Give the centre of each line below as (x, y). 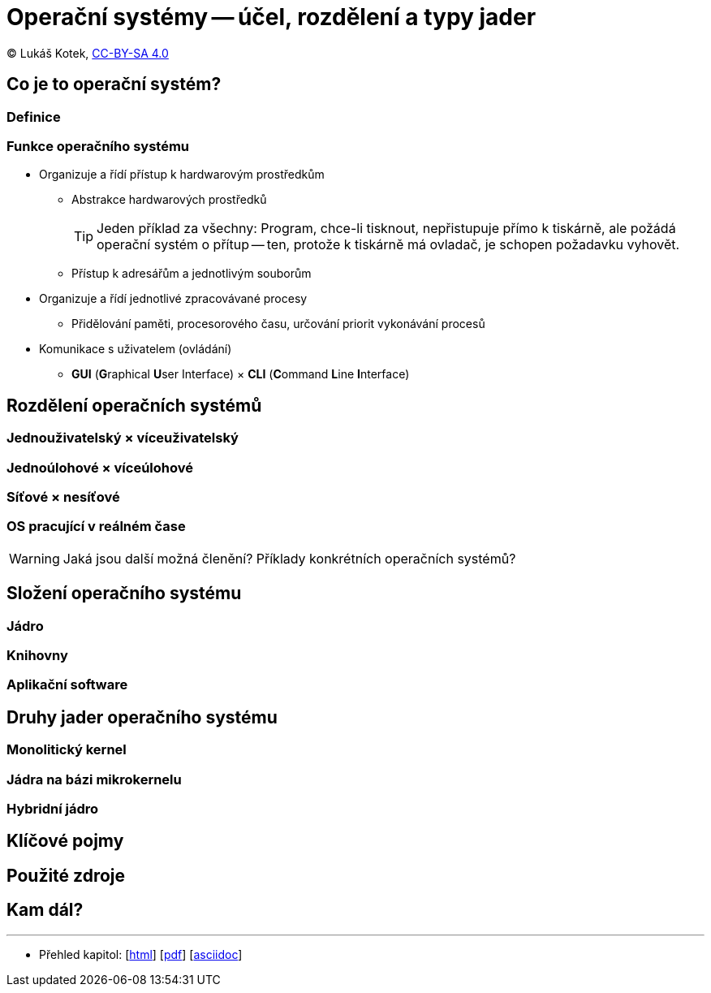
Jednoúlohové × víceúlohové (100, 467)
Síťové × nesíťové (63, 496)
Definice (34, 117)
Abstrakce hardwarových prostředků (169, 200)
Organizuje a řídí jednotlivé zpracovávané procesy (173, 299)
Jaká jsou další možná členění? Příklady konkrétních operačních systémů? (289, 558)
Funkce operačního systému (98, 146)
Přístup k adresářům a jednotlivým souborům (192, 274)
